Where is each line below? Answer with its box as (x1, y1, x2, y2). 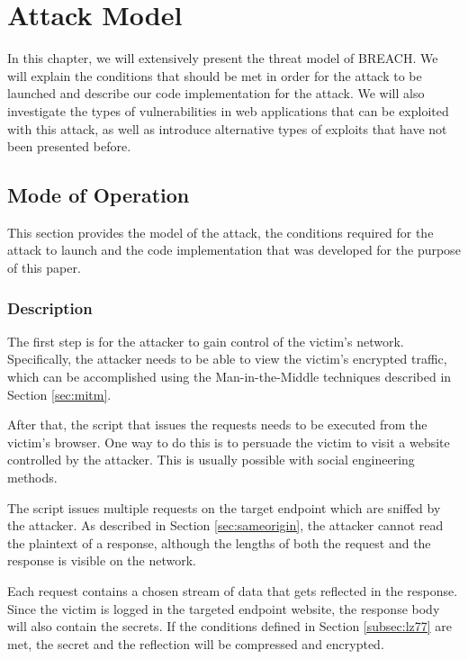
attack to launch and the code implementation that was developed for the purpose (7, 240, 461, 259)
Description (7, 296, 93, 319)
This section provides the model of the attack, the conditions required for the (7, 222, 434, 241)
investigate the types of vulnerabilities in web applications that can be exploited (7, 101, 449, 120)
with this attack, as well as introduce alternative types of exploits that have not (7, 119, 447, 138)
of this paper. (7, 258, 81, 277)
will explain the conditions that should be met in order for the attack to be (7, 66, 422, 85)
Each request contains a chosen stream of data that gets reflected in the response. (7, 582, 458, 600)
